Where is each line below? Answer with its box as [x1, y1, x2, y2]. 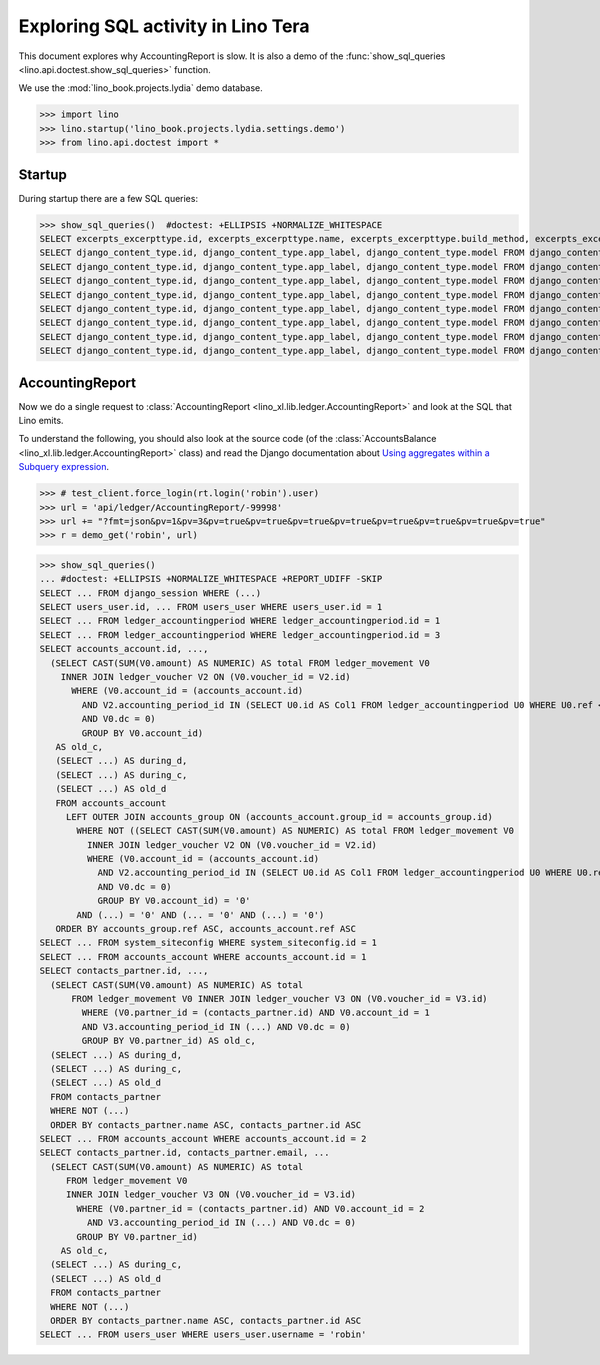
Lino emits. [18, 414, 64, 426]
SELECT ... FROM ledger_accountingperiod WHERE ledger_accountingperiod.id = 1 [39, 615, 441, 627]
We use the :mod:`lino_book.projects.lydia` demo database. [18, 82, 264, 94]
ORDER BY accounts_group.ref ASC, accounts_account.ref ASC [55, 923, 357, 935]
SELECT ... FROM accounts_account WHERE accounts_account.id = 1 [39, 951, 367, 962]
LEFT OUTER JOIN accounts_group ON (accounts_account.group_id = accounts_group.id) [65, 811, 494, 822]
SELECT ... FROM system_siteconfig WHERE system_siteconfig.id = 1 [39, 937, 378, 949]
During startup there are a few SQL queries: [18, 192, 199, 204]
